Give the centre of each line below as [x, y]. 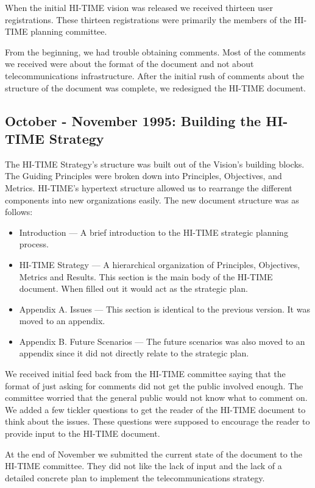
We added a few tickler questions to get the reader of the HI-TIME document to [155, 409]
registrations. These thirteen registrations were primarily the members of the [148, 19]
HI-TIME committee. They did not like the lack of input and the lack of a [143, 466]
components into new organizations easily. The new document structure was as [152, 200]
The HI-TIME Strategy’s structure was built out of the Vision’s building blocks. [155, 164]
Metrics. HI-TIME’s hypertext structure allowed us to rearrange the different [149, 187]
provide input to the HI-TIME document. [83, 433]
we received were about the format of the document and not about [129, 64]
